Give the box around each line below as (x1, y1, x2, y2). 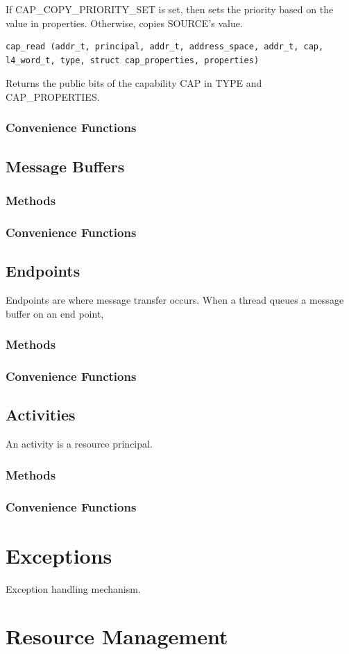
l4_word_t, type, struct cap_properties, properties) (6, 55, 259, 65)
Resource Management (6, 622, 228, 651)
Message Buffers (6, 155, 125, 177)
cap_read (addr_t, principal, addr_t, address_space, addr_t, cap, (6, 42, 324, 52)
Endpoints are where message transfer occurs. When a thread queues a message (6, 293, 344, 307)
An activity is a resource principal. (6, 436, 153, 451)
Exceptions (6, 541, 112, 569)
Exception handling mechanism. (6, 581, 141, 596)
